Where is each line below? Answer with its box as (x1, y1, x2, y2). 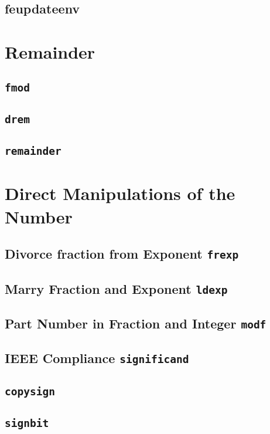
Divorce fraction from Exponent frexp (5, 245, 239, 263)
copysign (5, 385, 55, 398)
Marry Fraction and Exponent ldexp (5, 279, 228, 297)
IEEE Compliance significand (5, 349, 189, 367)
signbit (5, 416, 49, 429)
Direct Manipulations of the (5, 181, 235, 205)
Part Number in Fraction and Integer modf (5, 314, 266, 332)
